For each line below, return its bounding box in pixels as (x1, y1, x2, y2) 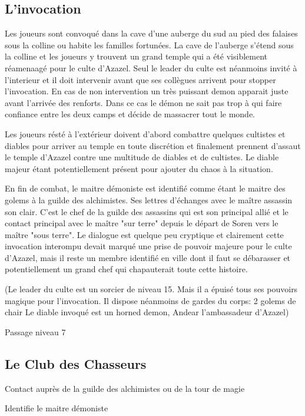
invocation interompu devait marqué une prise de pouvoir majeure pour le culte (5, 240, 292, 252)
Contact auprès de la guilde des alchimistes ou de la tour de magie (5, 382, 245, 394)
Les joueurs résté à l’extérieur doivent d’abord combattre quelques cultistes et (5, 127, 286, 140)
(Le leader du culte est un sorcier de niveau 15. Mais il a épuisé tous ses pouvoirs (5, 283, 298, 295)
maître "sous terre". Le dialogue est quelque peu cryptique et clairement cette (5, 228, 284, 240)
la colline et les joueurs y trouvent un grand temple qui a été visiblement (5, 50, 267, 62)
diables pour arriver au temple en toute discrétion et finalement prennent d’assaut (5, 139, 301, 151)
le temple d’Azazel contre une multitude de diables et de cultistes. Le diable (5, 151, 279, 163)
